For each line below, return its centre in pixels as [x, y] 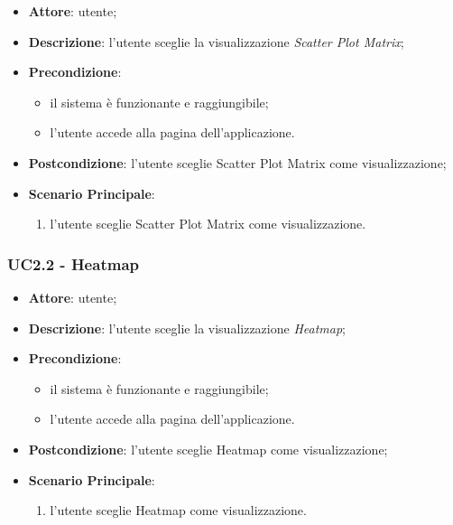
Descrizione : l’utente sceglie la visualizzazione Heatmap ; [187, 328]
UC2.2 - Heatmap [73, 263]
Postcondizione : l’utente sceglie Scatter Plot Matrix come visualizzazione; [237, 162]
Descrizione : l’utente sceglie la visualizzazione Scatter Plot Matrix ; [216, 41]
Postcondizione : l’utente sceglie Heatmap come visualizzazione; [208, 449]
